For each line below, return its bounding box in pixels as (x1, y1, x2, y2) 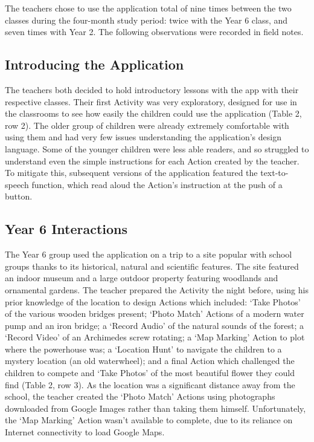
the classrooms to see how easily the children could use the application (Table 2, (5, 107, 302, 120)
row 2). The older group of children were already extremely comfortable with (5, 119, 289, 131)
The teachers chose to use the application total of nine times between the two (5, 2, 292, 14)
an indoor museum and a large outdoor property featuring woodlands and (5, 271, 278, 284)
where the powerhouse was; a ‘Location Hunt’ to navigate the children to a (5, 342, 282, 355)
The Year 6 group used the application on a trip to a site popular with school (5, 248, 292, 261)
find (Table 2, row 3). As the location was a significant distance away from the (5, 378, 295, 391)
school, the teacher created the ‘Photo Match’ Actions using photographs (5, 390, 275, 403)
